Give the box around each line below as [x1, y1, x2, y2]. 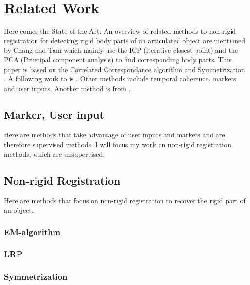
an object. [4, 205, 34, 215]
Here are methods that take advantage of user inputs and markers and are [4, 130, 225, 140]
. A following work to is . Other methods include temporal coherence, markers [4, 74, 236, 84]
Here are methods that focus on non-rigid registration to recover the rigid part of [4, 195, 246, 206]
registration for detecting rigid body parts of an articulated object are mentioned [4, 35, 245, 45]
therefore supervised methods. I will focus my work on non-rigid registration [4, 139, 231, 150]
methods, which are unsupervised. [4, 149, 105, 159]
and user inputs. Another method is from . [4, 83, 131, 93]
